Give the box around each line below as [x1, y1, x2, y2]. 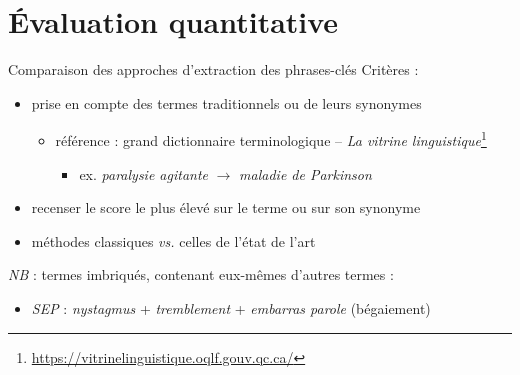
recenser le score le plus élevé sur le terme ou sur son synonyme [31, 197, 421, 218]
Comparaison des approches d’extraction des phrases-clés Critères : [8, 59, 419, 80]
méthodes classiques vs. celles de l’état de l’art [31, 230, 316, 251]
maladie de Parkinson [239, 163, 372, 184]
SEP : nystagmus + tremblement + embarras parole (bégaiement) [31, 297, 431, 318]
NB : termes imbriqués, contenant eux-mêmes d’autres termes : [8, 264, 394, 285]
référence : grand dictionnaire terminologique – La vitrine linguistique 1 [55, 127, 487, 150]
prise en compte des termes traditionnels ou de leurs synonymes [31, 92, 422, 113]
